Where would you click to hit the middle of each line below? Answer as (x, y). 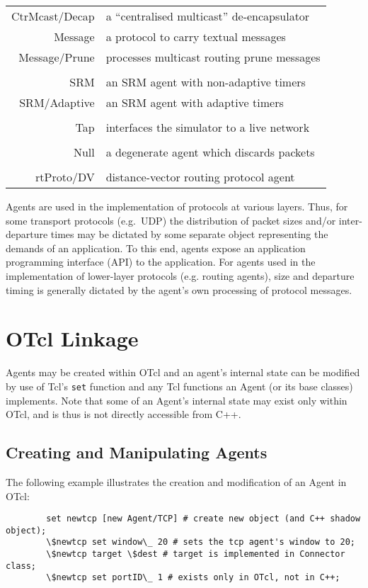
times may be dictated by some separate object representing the (189, 234)
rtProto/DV (65, 177)
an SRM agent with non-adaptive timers (206, 82)
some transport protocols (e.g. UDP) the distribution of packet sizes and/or (171, 220)
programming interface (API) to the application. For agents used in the (161, 262)
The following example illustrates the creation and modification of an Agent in (176, 481)
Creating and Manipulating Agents (137, 452)
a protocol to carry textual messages (196, 36)
